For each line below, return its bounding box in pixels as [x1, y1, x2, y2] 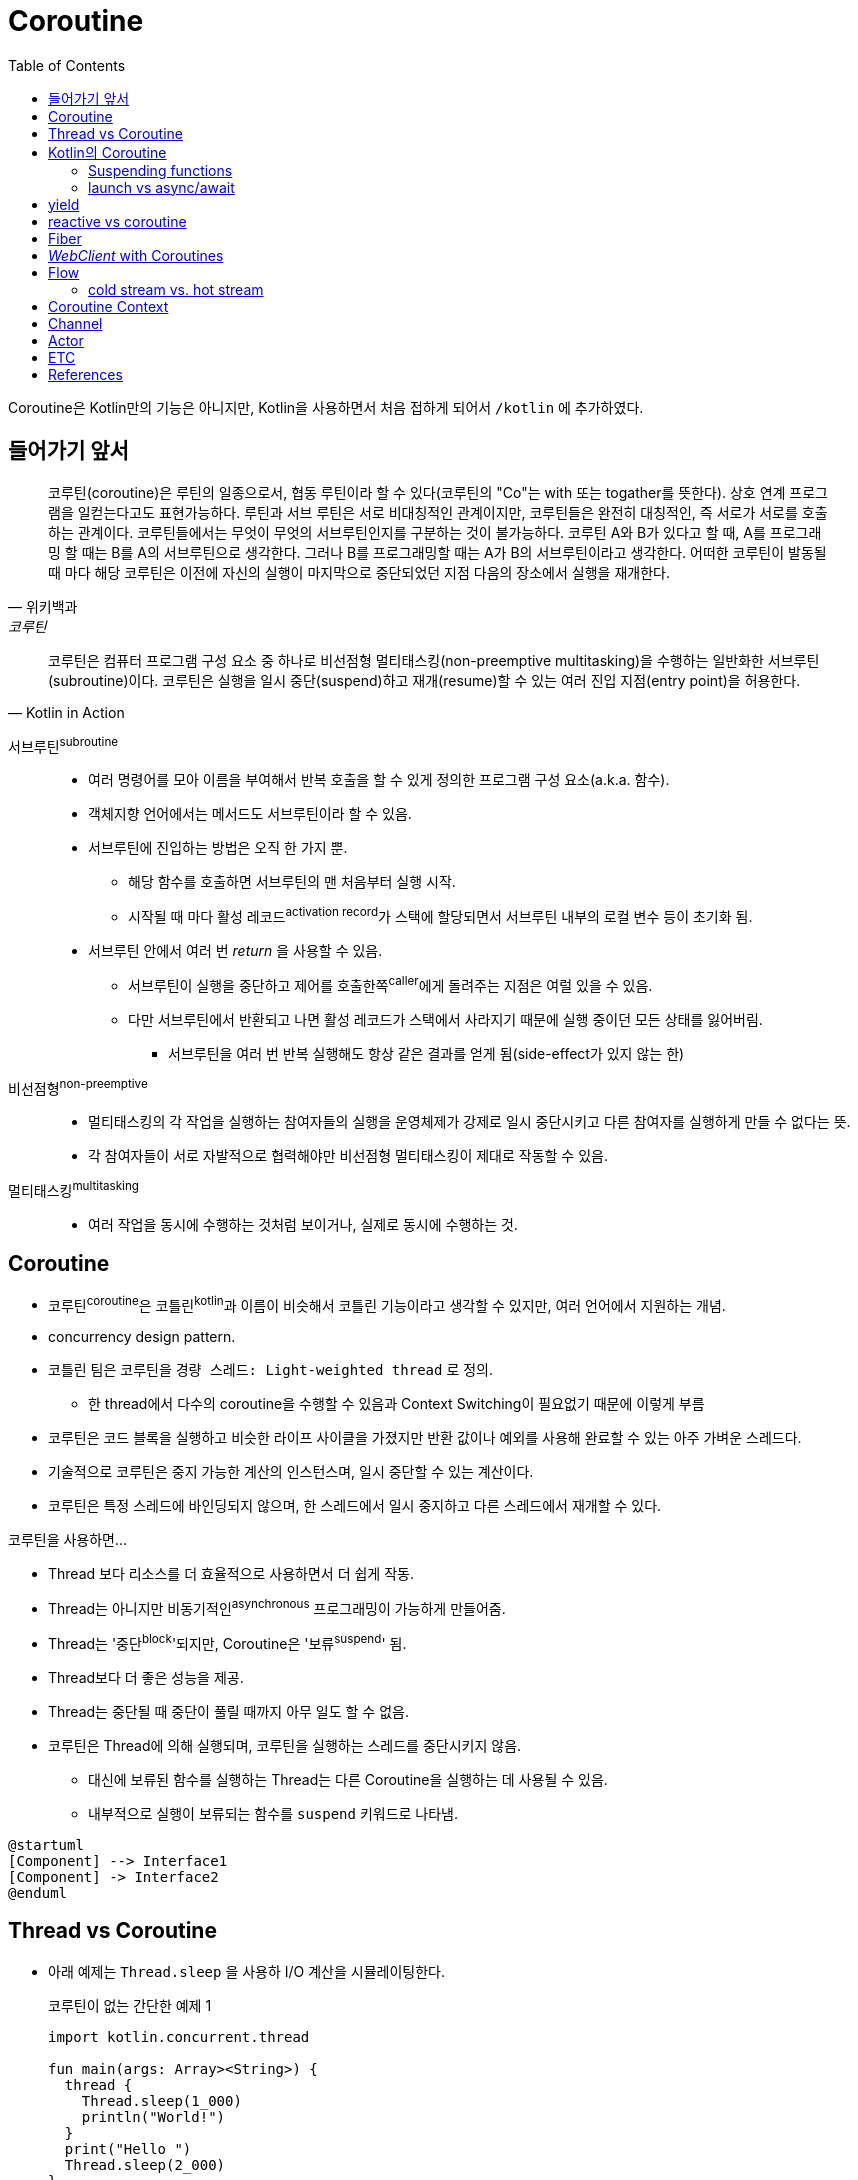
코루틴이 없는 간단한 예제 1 [48, 1996, 212, 2014]
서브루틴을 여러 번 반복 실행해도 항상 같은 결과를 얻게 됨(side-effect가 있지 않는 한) [168, 1044, 685, 1062]
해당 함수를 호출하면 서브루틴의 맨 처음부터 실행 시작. [128, 873, 456, 891]
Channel [48, 314, 103, 332]
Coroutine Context [48, 297, 169, 315]
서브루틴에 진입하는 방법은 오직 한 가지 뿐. [88, 839, 348, 857]
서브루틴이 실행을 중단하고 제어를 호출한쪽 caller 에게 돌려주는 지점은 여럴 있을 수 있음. [128, 973, 653, 994]
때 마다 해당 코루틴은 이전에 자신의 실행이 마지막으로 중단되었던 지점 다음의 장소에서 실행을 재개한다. [48, 563, 670, 581]
